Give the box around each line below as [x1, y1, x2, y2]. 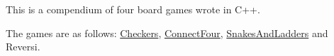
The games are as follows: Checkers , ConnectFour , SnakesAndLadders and [6, 25, 328, 40]
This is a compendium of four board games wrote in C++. [6, 2, 260, 16]
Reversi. [6, 39, 40, 54]
